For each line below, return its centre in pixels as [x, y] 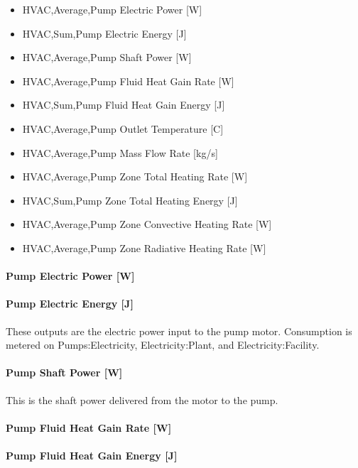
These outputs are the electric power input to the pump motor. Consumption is [179, 331]
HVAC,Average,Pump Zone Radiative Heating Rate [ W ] [144, 247]
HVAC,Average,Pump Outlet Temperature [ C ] [123, 128]
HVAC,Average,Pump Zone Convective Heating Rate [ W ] [147, 224]
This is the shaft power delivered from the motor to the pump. [142, 399]
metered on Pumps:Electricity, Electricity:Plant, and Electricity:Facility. [163, 345]
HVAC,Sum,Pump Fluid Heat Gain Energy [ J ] [124, 105]
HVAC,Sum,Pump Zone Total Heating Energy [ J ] [130, 200]
